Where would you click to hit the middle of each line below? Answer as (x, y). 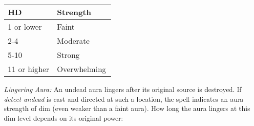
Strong (68, 55)
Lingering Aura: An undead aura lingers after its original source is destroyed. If (123, 89)
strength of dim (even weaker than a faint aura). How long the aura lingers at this (127, 108)
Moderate (73, 41)
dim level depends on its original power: (63, 117)
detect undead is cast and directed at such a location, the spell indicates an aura (124, 99)
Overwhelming (82, 69)
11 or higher (29, 69)
